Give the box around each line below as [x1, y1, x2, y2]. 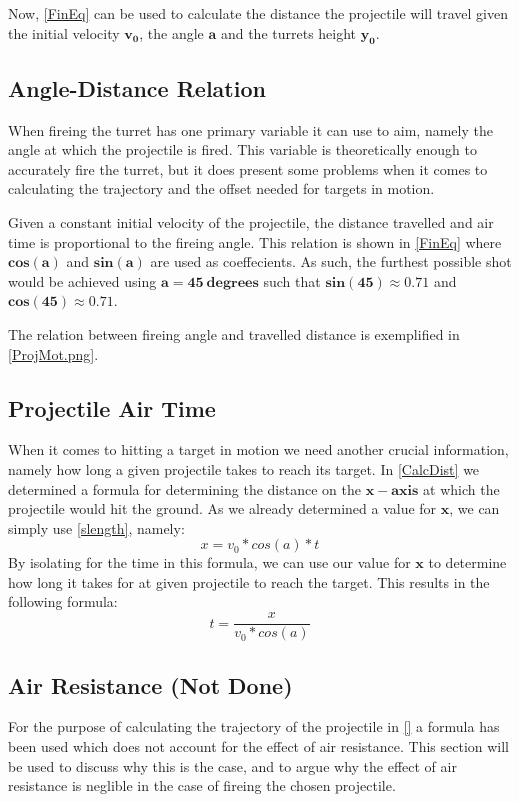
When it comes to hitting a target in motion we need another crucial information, [8, 439, 509, 460]
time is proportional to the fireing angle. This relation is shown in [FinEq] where [8, 231, 502, 252]
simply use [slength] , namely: [8, 517, 185, 538]
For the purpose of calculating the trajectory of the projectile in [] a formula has [8, 716, 500, 737]
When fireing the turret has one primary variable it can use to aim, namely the [8, 119, 493, 140]
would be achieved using [8, 270, 157, 291]
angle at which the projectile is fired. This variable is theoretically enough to [8, 139, 477, 160]
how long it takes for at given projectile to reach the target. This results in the [8, 571, 490, 592]
